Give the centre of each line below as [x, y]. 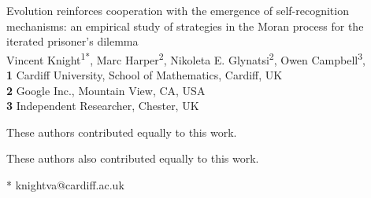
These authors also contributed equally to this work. [133, 158]
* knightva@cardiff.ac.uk [65, 185]
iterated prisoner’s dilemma [72, 41]
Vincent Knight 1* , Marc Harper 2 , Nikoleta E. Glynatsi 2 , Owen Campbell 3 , [186, 58]
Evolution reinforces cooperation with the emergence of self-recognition [178, 10]
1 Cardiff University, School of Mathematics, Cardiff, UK [145, 75]
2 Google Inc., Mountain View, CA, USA [106, 90]
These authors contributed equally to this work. [122, 132]
